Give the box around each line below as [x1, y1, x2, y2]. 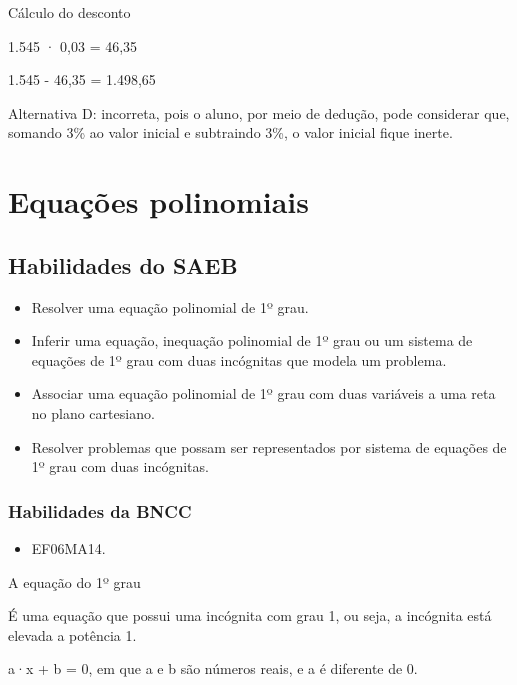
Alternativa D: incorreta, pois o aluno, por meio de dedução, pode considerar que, [8, 102, 510, 123]
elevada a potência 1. [8, 624, 137, 645]
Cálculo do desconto [8, 2, 131, 22]
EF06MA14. [31, 537, 106, 558]
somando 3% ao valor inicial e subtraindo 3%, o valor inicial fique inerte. [8, 122, 453, 143]
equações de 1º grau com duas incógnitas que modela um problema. [31, 349, 447, 370]
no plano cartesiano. [31, 402, 155, 423]
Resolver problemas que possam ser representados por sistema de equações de [31, 436, 507, 457]
